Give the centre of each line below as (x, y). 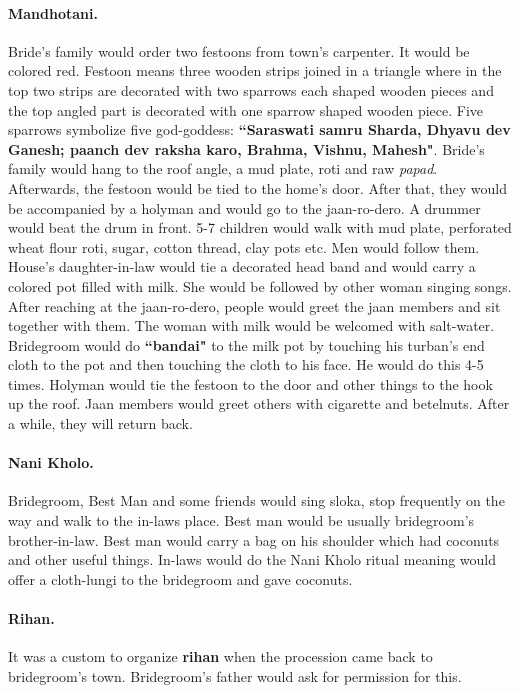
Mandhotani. (53, 12)
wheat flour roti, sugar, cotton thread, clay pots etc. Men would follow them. (244, 246)
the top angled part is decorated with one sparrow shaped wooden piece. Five (246, 109)
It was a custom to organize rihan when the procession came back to (220, 656)
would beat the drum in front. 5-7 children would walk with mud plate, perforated (260, 227)
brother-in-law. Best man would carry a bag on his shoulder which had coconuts (254, 539)
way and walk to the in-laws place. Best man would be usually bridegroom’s (241, 520)
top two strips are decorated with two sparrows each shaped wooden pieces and (251, 89)
